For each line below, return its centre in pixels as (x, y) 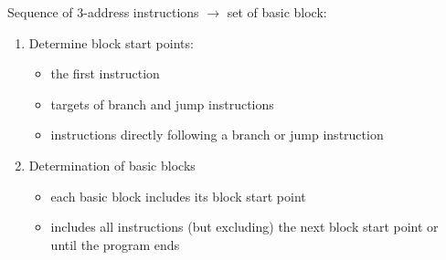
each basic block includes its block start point (178, 196)
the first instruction (105, 73)
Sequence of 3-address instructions (103, 12)
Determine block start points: (111, 42)
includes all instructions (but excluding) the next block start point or (244, 227)
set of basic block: (277, 12)
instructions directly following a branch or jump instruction (217, 135)
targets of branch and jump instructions (162, 104)
